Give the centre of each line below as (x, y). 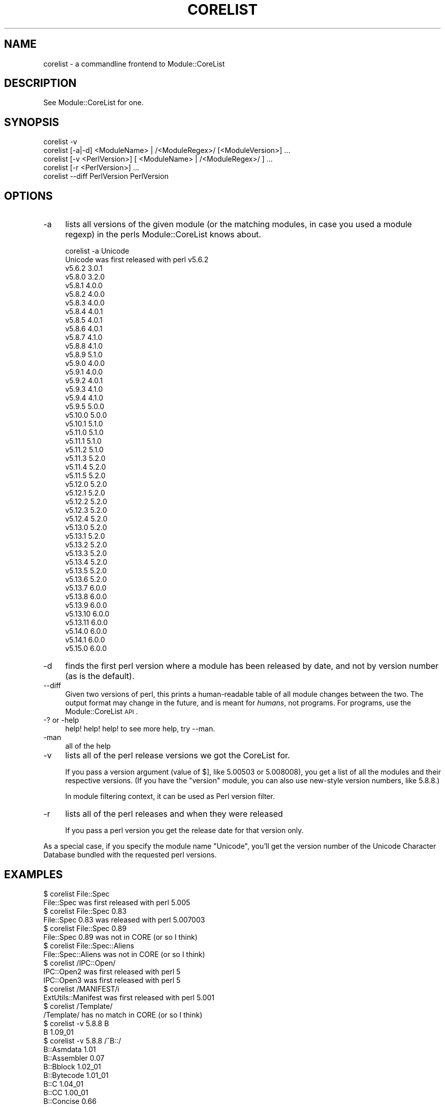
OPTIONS (28, 196)
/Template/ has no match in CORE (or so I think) (123, 1014)
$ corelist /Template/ (78, 1006)
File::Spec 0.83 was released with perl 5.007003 (124, 919)
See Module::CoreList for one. (93, 103)
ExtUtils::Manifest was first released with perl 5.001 (129, 997)
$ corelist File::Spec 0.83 (85, 911)
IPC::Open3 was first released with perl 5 (112, 980)
